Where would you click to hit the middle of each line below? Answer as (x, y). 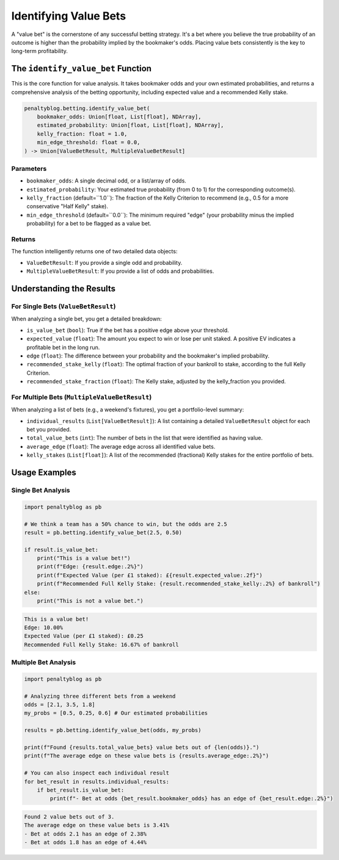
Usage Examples (44, 472)
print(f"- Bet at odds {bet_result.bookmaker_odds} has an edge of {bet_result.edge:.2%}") (191, 799)
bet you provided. (49, 429)
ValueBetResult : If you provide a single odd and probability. (104, 262)
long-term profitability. (40, 51)
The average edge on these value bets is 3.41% (97, 825)
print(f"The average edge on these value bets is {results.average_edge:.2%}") (147, 756)
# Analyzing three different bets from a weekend (100, 696)
